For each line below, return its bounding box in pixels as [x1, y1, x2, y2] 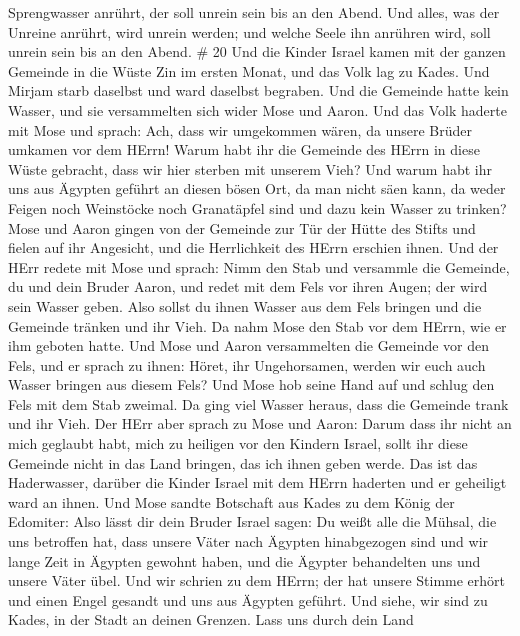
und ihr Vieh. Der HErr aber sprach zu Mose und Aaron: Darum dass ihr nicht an [8, 413, 512, 434]
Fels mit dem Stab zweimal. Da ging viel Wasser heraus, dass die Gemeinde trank [8, 393, 509, 414]
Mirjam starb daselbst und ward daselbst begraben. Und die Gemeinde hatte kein [8, 80, 509, 101]
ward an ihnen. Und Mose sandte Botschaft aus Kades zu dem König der [8, 491, 455, 512]
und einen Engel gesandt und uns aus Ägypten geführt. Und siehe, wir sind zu [8, 589, 488, 610]
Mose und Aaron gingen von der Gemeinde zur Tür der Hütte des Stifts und [8, 217, 476, 238]
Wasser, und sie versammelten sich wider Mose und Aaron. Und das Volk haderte [8, 99, 507, 120]
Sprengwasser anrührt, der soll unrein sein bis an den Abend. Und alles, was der [8, 2, 500, 22]
